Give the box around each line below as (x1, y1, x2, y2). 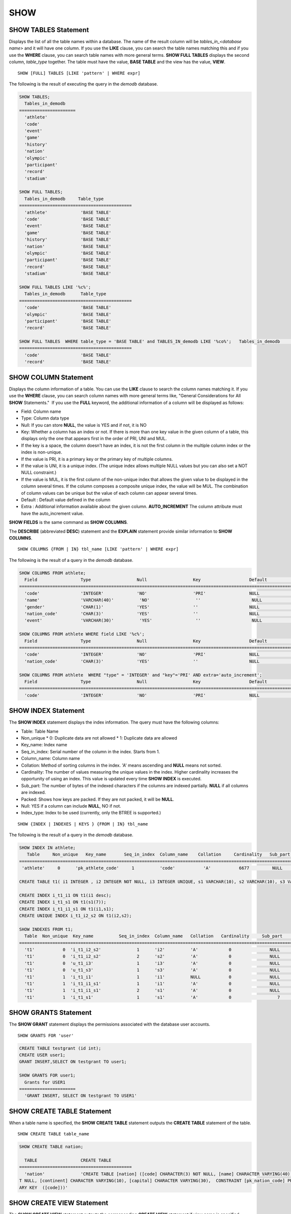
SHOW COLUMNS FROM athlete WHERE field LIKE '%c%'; (19, 631, 145, 637)
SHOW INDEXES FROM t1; (19, 927, 73, 932)
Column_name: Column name (21, 756, 80, 761)
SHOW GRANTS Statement (9, 1009, 92, 1017)
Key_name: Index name (21, 742, 67, 748)
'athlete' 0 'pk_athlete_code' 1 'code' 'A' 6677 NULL (22, 865, 283, 871)
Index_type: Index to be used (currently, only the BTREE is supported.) (21, 810, 161, 816)
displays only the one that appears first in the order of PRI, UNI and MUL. (21, 436, 167, 441)
